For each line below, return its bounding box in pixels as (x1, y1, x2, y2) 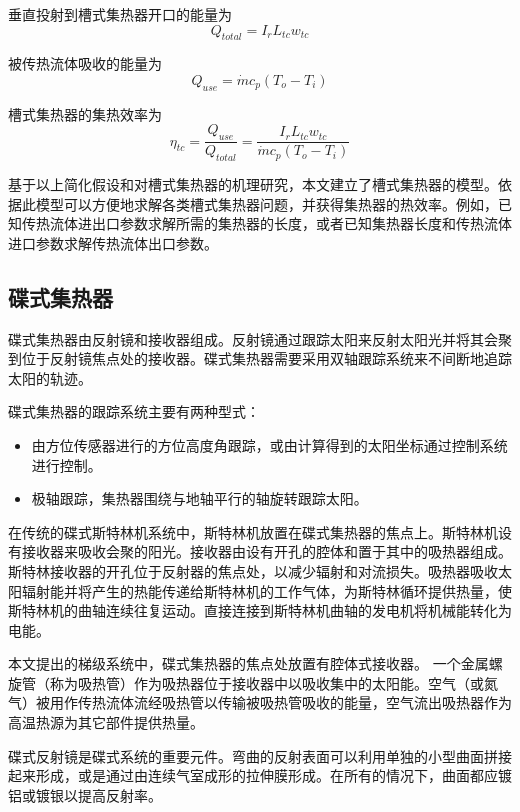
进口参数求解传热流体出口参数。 (8, 232, 218, 253)
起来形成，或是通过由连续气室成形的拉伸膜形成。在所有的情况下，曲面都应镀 (8, 765, 512, 786)
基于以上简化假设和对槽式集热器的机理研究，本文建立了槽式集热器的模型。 (8, 174, 498, 194)
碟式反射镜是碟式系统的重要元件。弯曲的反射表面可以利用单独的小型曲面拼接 (8, 745, 512, 766)
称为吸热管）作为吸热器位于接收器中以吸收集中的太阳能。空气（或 (49, 672, 484, 693)
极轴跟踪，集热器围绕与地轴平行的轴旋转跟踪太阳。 (31, 488, 368, 509)
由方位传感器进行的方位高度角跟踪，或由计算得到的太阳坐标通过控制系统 (31, 434, 508, 455)
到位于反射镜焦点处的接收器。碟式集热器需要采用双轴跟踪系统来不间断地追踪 (8, 348, 512, 369)
